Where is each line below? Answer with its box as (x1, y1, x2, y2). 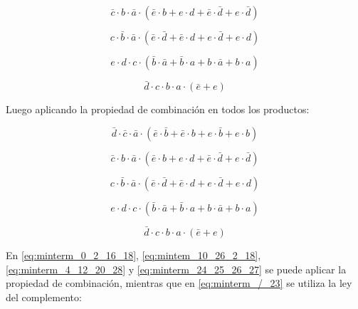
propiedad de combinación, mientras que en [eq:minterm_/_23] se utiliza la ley (6, 276, 352, 290)
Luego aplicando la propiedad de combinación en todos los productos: (6, 102, 310, 117)
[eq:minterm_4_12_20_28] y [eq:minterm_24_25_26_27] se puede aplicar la (6, 261, 347, 276)
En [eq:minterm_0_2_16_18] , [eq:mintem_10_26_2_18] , (6, 248, 261, 263)
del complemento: (6, 289, 82, 304)
